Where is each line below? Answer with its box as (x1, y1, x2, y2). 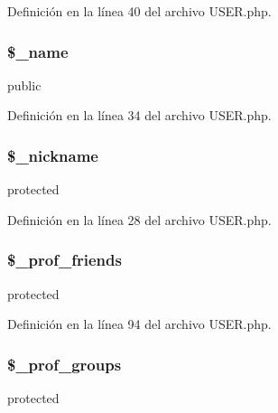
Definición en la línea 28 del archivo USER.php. (7, 210, 272, 229)
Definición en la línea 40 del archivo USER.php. (7, 2, 272, 20)
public (7, 75, 42, 94)
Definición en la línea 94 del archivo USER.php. (7, 314, 272, 333)
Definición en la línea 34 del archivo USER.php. (7, 106, 272, 125)
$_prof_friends (7, 249, 122, 271)
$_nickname (7, 144, 98, 166)
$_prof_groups (7, 352, 122, 375)
